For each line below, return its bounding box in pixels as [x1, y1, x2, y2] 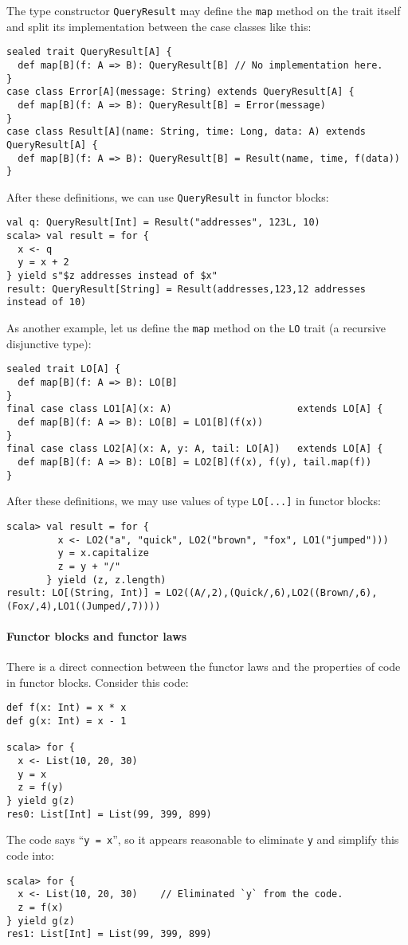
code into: [6, 847, 54, 864]
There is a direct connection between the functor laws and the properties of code [6, 658, 401, 675]
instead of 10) [6, 296, 87, 308]
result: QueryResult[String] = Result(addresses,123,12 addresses [6, 283, 367, 295]
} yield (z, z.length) [46, 574, 167, 586]
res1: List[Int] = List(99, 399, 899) [6, 928, 212, 940]
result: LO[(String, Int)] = [6, 587, 161, 599]
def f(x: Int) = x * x [6, 702, 127, 714]
